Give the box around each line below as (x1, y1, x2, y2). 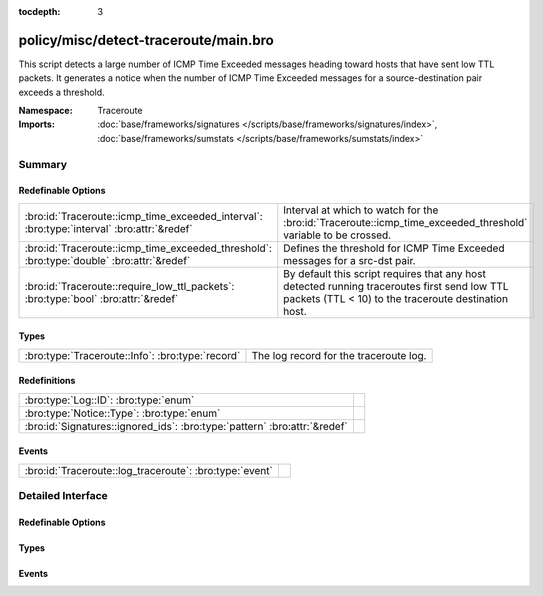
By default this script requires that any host (283, 266, 487, 280)
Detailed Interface (18, 489, 109, 503)
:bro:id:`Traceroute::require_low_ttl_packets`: (24, 279, 235, 293)
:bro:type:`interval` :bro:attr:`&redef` (24, 221, 194, 235)
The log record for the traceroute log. (251, 348, 427, 362)
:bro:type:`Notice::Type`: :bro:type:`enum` (24, 406, 221, 420)
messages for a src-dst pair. (283, 253, 416, 267)
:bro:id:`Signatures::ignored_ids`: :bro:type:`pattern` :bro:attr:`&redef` (24, 419, 349, 433)
